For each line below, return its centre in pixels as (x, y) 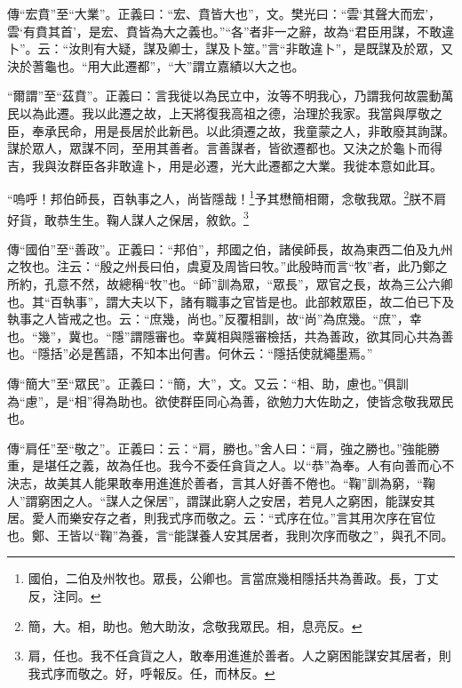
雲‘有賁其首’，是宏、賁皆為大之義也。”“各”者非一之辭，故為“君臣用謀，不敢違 (231, 31)
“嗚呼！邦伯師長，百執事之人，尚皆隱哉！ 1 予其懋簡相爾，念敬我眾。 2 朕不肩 (227, 197)
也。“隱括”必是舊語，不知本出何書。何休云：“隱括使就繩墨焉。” (190, 353)
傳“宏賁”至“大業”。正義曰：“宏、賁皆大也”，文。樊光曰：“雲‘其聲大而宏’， (224, 13)
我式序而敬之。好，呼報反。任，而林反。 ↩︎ (151, 672)
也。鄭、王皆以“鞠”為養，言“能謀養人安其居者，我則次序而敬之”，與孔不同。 (231, 535)
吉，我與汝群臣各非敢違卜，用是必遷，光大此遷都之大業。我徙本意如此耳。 (225, 165)
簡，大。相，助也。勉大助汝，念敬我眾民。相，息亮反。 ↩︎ (195, 625)
